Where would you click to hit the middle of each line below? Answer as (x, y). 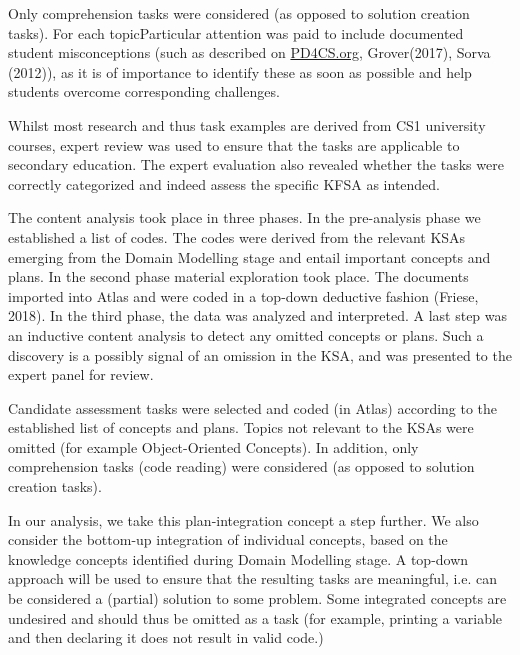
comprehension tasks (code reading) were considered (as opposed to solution (241, 466)
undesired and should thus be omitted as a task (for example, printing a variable (255, 617)
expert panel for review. (81, 374)
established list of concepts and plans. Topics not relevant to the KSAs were (241, 427)
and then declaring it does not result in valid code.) (166, 637)
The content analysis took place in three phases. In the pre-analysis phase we (244, 217)
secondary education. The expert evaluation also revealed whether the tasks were (256, 164)
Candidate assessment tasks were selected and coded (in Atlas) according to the (253, 407)
